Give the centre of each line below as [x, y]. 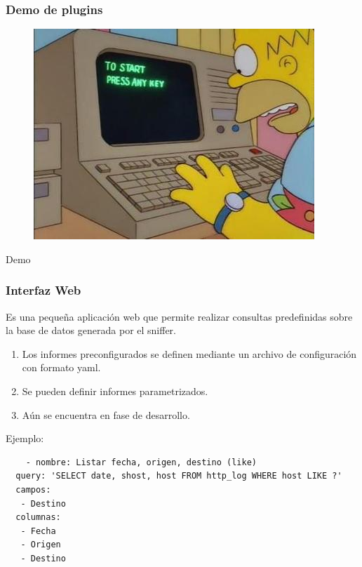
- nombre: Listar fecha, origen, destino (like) [141, 462]
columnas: [38, 518]
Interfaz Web [43, 290]
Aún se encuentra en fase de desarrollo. [106, 414]
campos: [33, 489]
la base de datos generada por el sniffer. [91, 330]
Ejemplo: [25, 438]
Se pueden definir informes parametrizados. [115, 391]
